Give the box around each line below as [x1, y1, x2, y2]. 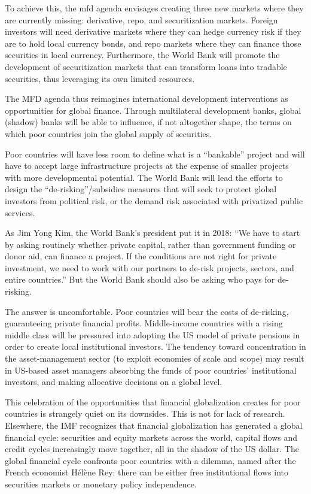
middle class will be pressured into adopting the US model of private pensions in [5, 328, 300, 341]
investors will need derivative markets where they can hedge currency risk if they [5, 25, 301, 38]
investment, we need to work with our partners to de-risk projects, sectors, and [5, 261, 294, 274]
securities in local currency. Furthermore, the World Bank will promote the [5, 49, 280, 61]
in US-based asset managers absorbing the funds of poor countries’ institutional [5, 363, 297, 376]
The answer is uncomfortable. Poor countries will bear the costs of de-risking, [5, 305, 289, 317]
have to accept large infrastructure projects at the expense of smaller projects [5, 159, 289, 172]
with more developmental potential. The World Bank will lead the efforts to [5, 171, 283, 183]
